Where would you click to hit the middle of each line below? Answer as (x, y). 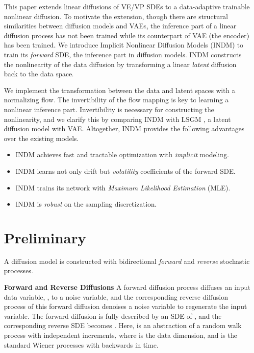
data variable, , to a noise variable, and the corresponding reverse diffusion (116, 296)
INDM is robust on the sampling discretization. (86, 204)
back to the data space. (39, 74)
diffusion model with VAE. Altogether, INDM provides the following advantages (124, 129)
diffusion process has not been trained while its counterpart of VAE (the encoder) (127, 35)
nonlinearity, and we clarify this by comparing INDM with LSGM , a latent (117, 119)
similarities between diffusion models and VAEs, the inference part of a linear (120, 26)
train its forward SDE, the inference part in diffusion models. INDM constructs (123, 54)
